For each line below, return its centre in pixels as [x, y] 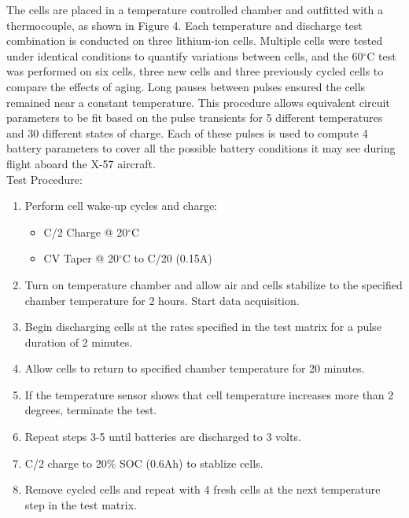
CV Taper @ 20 [81, 258]
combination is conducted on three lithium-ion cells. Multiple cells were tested [195, 40]
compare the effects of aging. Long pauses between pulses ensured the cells [186, 86]
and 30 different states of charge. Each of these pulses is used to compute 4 [187, 132]
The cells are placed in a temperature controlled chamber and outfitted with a [195, 9]
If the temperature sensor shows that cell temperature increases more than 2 [209, 394]
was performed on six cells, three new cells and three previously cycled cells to [195, 71]
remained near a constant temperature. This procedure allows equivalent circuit [198, 102]
